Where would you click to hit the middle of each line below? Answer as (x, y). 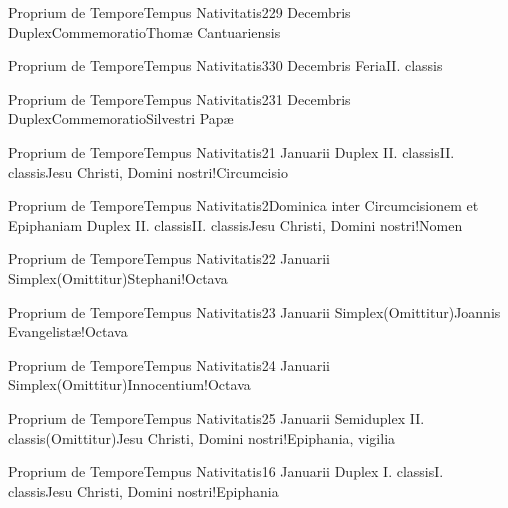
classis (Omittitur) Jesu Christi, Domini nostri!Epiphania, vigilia (202, 437)
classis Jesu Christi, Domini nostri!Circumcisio (148, 171)
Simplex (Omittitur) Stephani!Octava (118, 277)
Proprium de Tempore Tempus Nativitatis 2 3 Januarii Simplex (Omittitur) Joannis (254, 311)
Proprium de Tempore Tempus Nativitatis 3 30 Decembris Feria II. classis (225, 65)
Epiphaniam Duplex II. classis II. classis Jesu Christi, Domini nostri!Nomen (235, 224)
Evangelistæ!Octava (68, 331)
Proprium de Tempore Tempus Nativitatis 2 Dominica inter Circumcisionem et (243, 205)
